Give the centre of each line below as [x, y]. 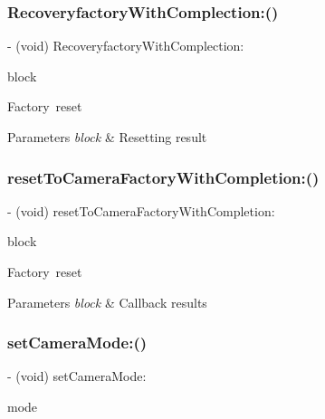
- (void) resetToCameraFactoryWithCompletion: [141, 210]
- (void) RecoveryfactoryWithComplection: [126, 46]
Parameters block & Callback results [107, 302]
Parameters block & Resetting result [107, 137]
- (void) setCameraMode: [77, 376]
